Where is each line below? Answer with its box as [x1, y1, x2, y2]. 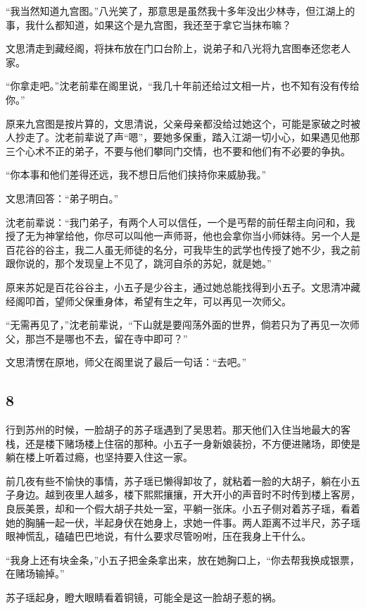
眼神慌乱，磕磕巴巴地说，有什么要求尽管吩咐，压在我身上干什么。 [6, 529, 311, 543]
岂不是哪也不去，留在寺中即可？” [34, 331, 188, 345]
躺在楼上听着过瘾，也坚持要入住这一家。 [6, 450, 193, 465]
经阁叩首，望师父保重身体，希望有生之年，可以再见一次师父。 [6, 293, 291, 308]
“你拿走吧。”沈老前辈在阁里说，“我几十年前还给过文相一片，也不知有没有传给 [6, 78, 360, 93]
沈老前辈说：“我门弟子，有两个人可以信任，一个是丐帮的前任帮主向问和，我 [6, 214, 355, 229]
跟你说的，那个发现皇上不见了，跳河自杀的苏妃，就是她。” [6, 256, 272, 271]
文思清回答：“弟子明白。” [6, 190, 119, 205]
